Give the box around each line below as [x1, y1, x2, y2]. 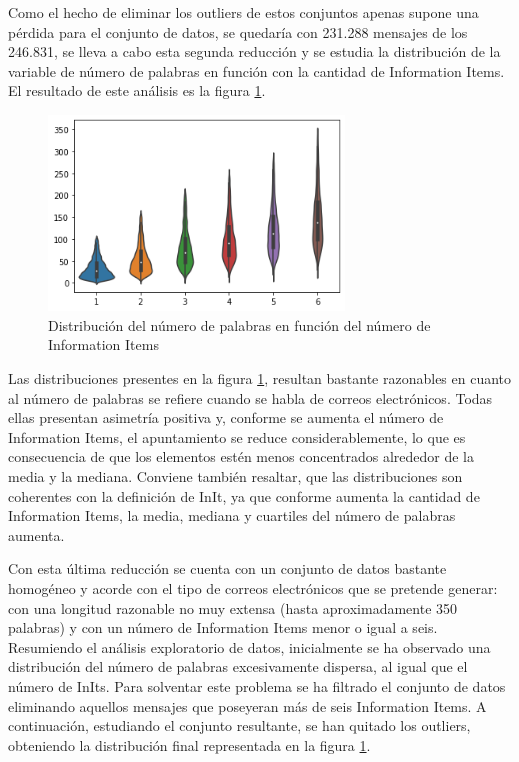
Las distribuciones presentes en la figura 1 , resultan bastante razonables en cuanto [8, 368, 512, 389]
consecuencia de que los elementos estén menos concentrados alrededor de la [8, 446, 474, 467]
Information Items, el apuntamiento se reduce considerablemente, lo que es [8, 426, 466, 447]
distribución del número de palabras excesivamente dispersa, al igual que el [8, 656, 468, 677]
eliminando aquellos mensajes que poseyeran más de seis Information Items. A [8, 695, 487, 716]
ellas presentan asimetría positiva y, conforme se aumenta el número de [8, 407, 444, 428]
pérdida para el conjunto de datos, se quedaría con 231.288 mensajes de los [8, 21, 468, 42]
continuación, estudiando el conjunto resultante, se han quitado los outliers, [8, 715, 471, 736]
